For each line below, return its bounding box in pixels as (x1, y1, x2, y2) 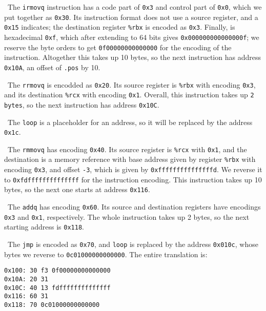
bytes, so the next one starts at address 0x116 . (4, 184, 150, 195)
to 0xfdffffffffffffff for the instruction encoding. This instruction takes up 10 (4, 174, 262, 184)
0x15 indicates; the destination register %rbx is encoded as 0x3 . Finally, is (4, 22, 235, 32)
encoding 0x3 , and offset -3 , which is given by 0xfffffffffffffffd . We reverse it (4, 164, 262, 175)
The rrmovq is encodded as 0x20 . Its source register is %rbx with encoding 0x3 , (7, 79, 256, 90)
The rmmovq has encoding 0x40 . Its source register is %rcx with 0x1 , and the (7, 143, 247, 154)
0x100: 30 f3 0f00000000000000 (4, 267, 111, 275)
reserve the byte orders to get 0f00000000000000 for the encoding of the (4, 42, 232, 52)
